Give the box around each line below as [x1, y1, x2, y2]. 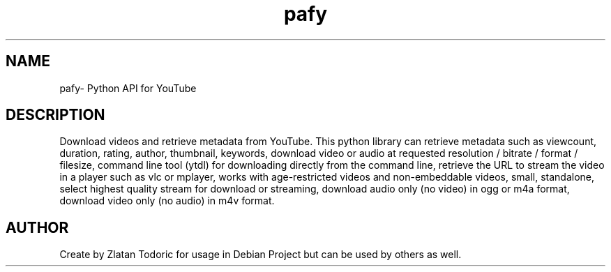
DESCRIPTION [6, 106, 105, 124]
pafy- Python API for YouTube [59, 82, 197, 94]
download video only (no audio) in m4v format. [59, 195, 275, 207]
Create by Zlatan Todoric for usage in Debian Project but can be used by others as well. [59, 248, 462, 261]
